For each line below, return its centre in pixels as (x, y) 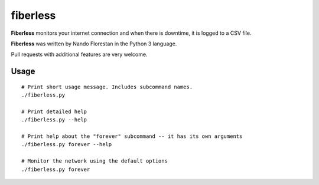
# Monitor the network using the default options (95, 161)
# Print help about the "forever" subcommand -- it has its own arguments (132, 136)
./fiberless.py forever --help (67, 145)
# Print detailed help (54, 111)
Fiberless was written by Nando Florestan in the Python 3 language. (94, 44)
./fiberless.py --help (54, 120)
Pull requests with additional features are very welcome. (79, 54)
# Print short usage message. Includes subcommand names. (107, 87)
